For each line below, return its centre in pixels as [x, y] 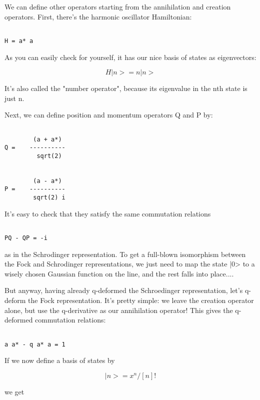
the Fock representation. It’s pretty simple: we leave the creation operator [141, 300]
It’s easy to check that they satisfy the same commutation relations [108, 213]
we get [14, 391]
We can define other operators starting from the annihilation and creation [118, 6]
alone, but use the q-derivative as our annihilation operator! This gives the [119, 310]
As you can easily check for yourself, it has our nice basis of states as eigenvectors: [130, 57]
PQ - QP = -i [26, 238]
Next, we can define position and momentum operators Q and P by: [109, 115]
